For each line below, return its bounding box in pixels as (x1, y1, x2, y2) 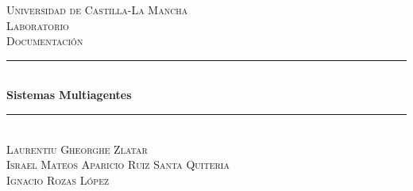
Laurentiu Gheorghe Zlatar (6, 140, 148, 157)
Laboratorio (6, 17, 69, 33)
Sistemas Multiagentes (6, 86, 132, 103)
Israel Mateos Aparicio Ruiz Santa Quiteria (6, 156, 230, 173)
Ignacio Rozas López (6, 171, 110, 188)
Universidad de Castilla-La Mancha (6, 2, 188, 17)
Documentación (6, 32, 83, 49)
